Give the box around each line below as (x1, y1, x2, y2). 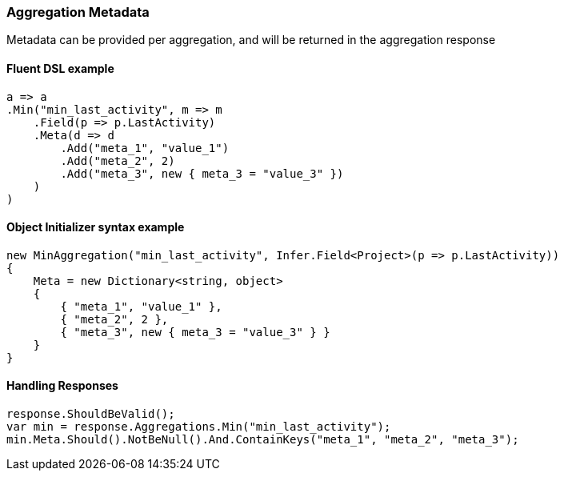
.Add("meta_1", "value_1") (60, 141, 230, 154)
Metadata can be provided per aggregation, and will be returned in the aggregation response (6, 33, 496, 47)
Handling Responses (6, 379, 118, 393)
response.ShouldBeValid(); (6, 407, 175, 421)
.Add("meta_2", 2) (60, 154, 175, 167)
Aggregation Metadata (6, 4, 150, 20)
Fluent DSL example (6, 61, 114, 75)
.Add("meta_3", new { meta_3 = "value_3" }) (60, 166, 344, 180)
